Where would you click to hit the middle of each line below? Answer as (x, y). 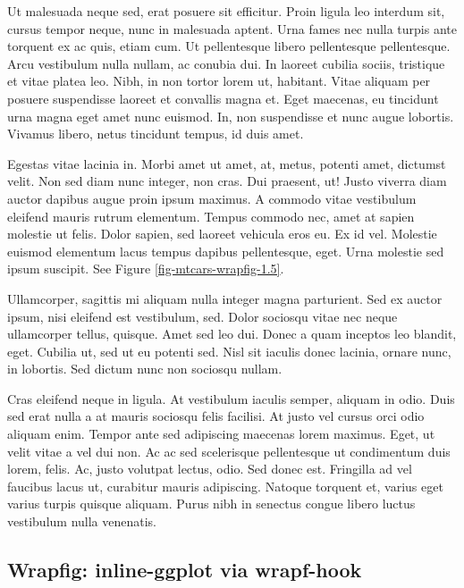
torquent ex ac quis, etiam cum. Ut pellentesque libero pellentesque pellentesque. (229, 46)
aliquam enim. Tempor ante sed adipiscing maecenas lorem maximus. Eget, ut (221, 434)
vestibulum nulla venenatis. (82, 521)
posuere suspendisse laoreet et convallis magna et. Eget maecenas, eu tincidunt (223, 98)
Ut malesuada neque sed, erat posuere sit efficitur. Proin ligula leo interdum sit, (226, 11)
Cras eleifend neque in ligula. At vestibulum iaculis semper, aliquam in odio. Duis (231, 398)
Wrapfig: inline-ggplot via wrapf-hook (185, 570)
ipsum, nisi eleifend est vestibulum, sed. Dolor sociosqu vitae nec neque (202, 316)
